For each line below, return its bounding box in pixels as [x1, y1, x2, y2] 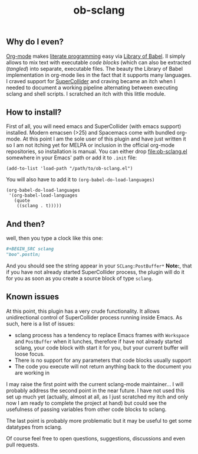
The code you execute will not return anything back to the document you [14, 362, 192, 370]
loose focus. [14, 350, 45, 357]
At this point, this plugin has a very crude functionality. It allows [6, 308, 160, 315]
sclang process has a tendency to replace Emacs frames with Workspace [14, 331, 190, 338]
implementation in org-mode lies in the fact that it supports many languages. [6, 71, 192, 79]
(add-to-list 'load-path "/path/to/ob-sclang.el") [6, 166, 133, 172]
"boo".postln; [6, 252, 41, 257]
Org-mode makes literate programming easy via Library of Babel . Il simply [6, 53, 186, 60]
